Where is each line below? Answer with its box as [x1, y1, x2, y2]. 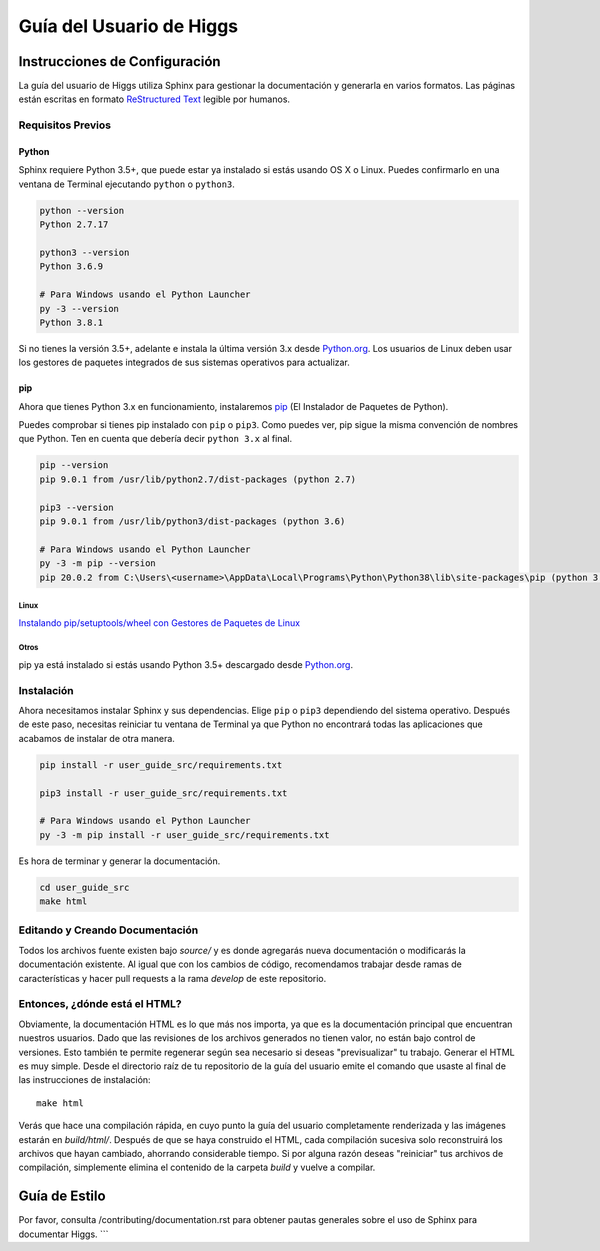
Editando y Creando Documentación [18, 923, 199, 937]
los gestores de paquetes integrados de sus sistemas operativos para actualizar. [18, 356, 350, 369]
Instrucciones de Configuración [18, 53, 221, 70]
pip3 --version [39, 501, 114, 513]
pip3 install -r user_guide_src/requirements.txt [39, 787, 288, 799]
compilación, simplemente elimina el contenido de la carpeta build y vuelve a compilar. [18, 1161, 376, 1174]
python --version [39, 205, 125, 216]
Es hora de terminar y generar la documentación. [18, 855, 221, 867]
